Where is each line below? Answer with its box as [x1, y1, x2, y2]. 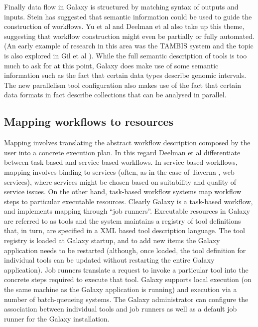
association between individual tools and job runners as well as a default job [4, 304, 237, 314]
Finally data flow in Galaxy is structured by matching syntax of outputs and [4, 1, 239, 11]
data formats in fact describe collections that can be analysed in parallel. [4, 89, 227, 100]
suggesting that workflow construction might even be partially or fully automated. [4, 30, 255, 41]
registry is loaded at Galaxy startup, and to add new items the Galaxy [4, 235, 220, 246]
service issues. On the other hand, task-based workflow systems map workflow [4, 186, 242, 197]
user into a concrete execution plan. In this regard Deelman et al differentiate [4, 147, 241, 157]
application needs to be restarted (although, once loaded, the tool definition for [4, 245, 246, 255]
